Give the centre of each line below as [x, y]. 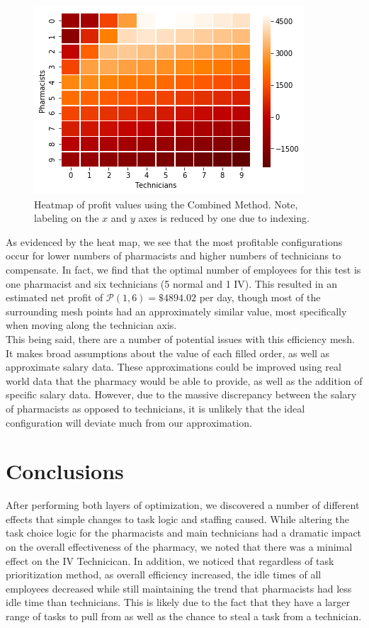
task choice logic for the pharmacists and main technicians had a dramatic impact [184, 533]
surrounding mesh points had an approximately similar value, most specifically [176, 311]
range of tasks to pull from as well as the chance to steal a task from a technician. [184, 616]
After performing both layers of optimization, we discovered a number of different [183, 505]
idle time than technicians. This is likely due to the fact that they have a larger [178, 602]
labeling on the [67, 218]
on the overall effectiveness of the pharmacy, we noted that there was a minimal [179, 546]
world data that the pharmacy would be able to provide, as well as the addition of [184, 380]
